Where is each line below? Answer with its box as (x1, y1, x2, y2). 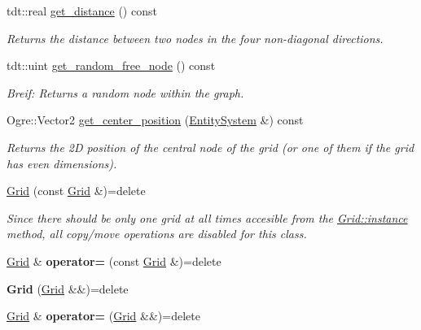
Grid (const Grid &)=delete (7, 182, 146, 199)
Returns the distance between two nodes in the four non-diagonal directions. (7, 29, 384, 46)
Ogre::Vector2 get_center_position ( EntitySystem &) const (7, 111, 304, 128)
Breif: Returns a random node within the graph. (7, 84, 244, 101)
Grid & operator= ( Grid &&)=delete (7, 307, 200, 324)
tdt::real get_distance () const (7, 2, 157, 19)
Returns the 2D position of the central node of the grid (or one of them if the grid (7, 138, 414, 155)
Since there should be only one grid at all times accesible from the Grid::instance (7, 209, 408, 226)
